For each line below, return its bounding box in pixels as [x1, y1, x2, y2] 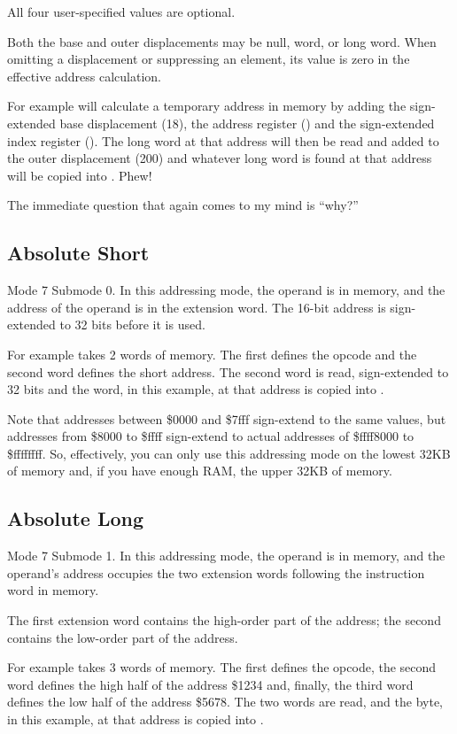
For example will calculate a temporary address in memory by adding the [7, 97, 407, 115]
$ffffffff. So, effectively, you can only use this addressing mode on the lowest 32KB [7, 444, 451, 462]
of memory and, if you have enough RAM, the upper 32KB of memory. [7, 461, 392, 480]
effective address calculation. [7, 66, 162, 85]
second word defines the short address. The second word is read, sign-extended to [7, 362, 449, 381]
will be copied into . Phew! [7, 166, 152, 184]
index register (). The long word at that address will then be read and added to [7, 131, 439, 150]
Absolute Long [7, 505, 143, 532]
